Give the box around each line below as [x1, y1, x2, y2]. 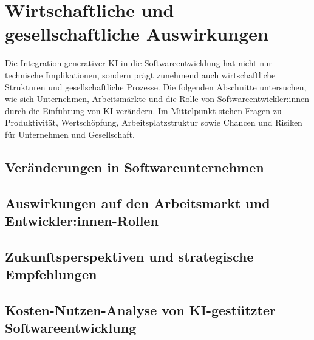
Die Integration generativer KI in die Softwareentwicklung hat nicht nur [5, 56, 272, 69]
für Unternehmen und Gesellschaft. [5, 127, 135, 140]
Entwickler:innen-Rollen [5, 211, 159, 230]
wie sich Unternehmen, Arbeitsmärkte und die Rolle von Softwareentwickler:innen [5, 92, 310, 105]
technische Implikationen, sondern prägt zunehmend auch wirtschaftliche [5, 68, 276, 81]
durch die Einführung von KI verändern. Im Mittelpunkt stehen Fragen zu [5, 104, 282, 117]
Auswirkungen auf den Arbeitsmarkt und [5, 193, 270, 212]
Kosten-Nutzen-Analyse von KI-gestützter [5, 300, 276, 319]
